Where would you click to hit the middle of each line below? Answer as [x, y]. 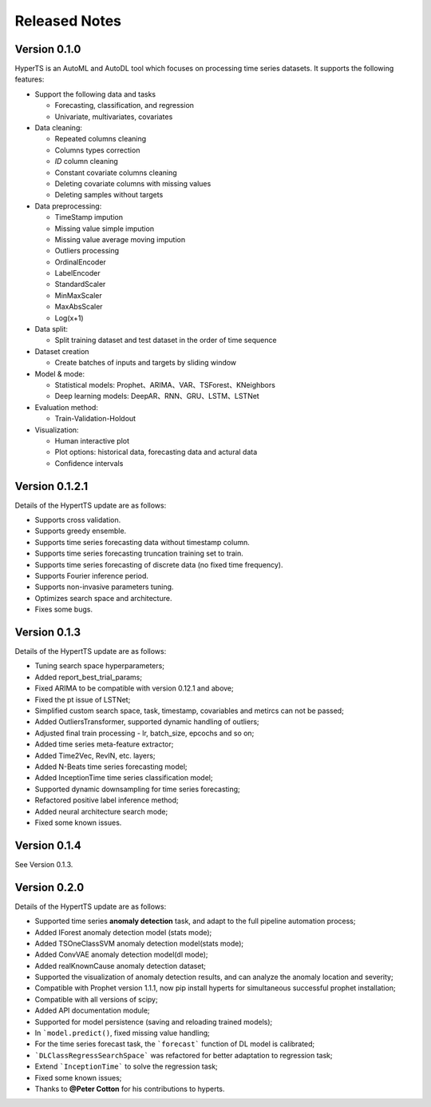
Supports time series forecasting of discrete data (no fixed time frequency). [159, 564]
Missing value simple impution [105, 229]
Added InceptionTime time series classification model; [124, 778]
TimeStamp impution [89, 217]
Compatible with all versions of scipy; [97, 999]
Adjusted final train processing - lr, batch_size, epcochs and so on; [144, 733]
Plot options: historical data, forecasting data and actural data [156, 452]
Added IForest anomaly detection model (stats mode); [123, 932]
